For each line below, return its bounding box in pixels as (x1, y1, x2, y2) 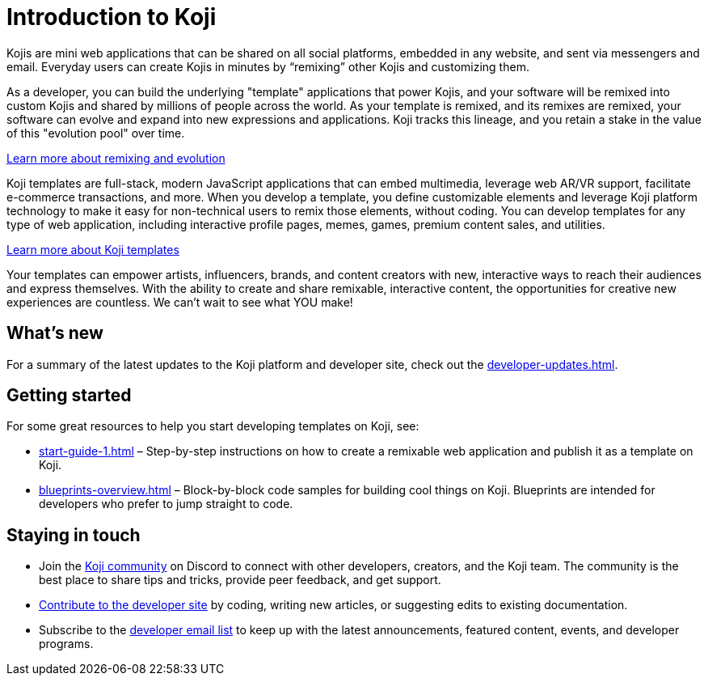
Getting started (6, 385, 132, 406)
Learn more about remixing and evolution (6, 150, 225, 165)
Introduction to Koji (6, 3, 217, 31)
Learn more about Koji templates (6, 242, 179, 256)
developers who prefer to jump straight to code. (39, 497, 293, 511)
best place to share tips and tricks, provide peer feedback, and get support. (39, 573, 441, 587)
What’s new (6, 323, 103, 344)
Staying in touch (6, 524, 141, 545)
